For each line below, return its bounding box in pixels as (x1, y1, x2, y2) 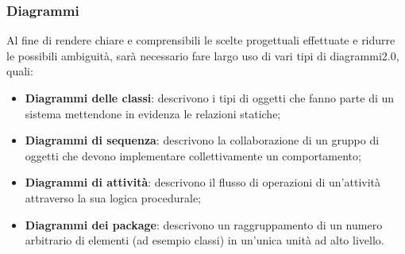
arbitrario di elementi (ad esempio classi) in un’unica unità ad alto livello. (25, 232, 384, 248)
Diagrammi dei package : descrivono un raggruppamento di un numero (25, 216, 383, 233)
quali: (6, 63, 33, 79)
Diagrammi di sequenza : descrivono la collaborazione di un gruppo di (25, 132, 380, 148)
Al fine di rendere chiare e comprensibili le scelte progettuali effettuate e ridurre (6, 32, 395, 48)
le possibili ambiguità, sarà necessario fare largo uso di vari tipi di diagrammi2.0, (6, 47, 399, 63)
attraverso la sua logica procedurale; (25, 189, 201, 206)
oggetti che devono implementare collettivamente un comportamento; (25, 147, 361, 164)
